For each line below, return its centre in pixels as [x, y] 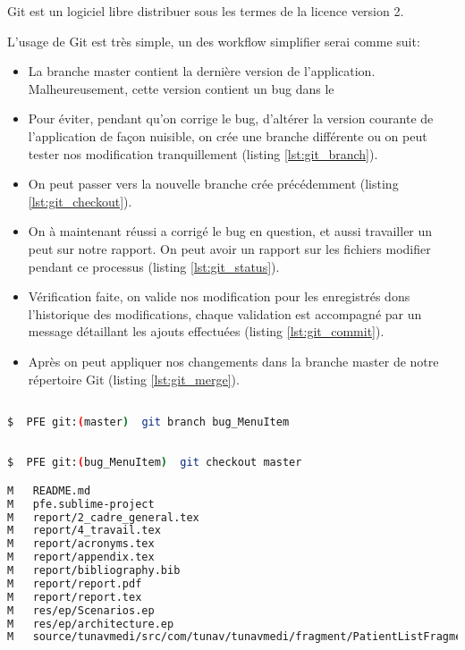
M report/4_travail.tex [84, 531]
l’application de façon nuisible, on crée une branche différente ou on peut [228, 135]
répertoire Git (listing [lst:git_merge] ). [134, 379]
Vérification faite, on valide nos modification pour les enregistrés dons [219, 296]
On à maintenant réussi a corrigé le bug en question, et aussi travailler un [230, 231]
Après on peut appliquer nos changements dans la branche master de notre [233, 361]
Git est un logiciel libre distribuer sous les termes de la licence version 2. [206, 11]
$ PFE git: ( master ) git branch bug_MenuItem [148, 422]
